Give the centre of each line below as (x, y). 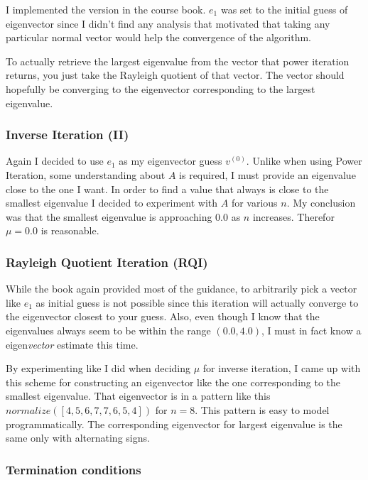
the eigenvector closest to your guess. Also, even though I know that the (163, 316)
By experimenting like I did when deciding (98, 368)
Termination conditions (74, 469)
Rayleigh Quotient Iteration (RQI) (107, 262)
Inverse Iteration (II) (67, 135)
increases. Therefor (293, 216)
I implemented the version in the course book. (106, 9)
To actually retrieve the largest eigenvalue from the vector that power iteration (178, 61)
